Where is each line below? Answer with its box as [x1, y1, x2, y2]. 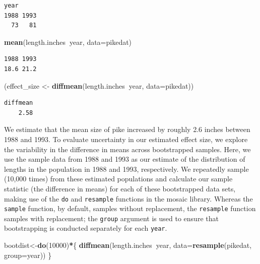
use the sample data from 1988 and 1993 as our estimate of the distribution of [4, 154, 245, 164]
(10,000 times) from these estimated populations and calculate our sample [4, 173, 233, 184]
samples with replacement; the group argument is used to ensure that [4, 213, 219, 223]
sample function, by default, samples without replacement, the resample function [4, 203, 256, 214]
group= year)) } [4, 249, 52, 260]
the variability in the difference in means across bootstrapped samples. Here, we [4, 144, 251, 154]
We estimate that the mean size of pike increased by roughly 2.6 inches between [4, 124, 250, 135]
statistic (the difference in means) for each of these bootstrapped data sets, [4, 183, 236, 193]
